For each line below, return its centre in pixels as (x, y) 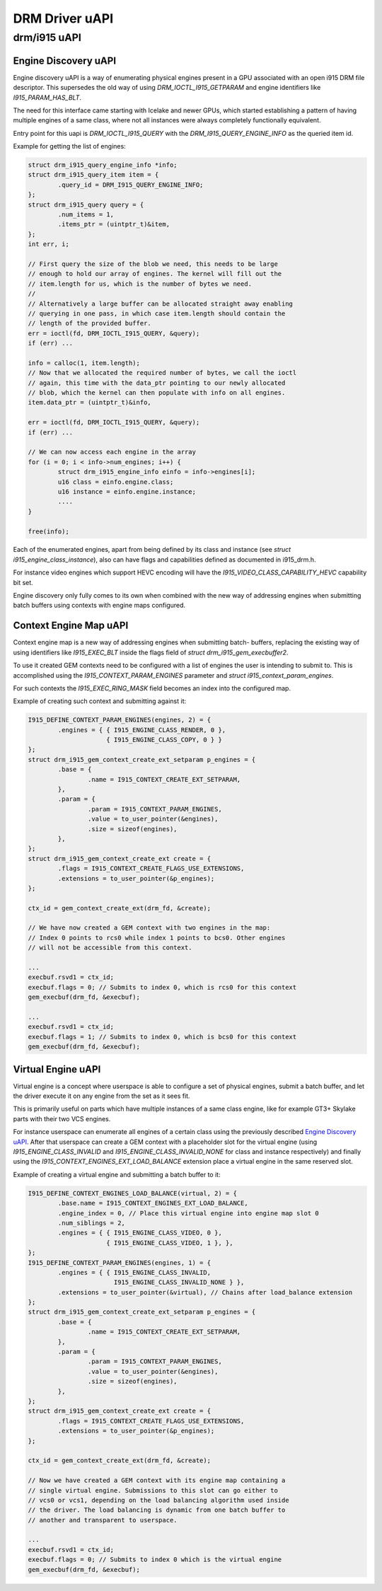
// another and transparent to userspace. (103, 1520)
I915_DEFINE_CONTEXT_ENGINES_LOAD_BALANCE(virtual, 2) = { (132, 1193)
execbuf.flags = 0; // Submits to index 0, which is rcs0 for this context (162, 987)
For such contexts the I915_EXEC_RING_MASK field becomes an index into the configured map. (152, 688)
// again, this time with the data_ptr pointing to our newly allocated (157, 383)
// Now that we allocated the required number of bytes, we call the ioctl (162, 373)
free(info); (49, 531)
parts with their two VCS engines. (62, 1118)
